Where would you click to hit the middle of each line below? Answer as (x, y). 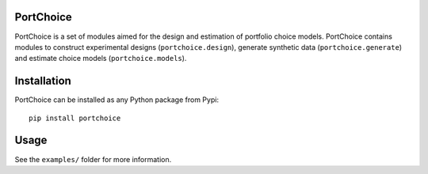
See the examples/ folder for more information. (93, 159)
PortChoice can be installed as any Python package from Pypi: (117, 100)
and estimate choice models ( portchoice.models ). (101, 59)
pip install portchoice (75, 118)
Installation (43, 81)
